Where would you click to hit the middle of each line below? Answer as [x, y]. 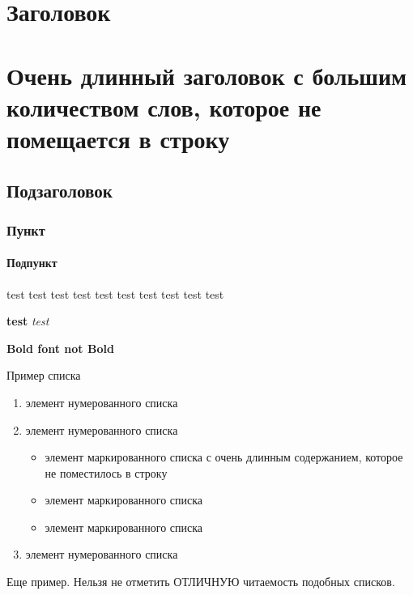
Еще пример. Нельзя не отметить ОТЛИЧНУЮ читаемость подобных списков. [201, 582]
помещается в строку [118, 138]
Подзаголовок [60, 190]
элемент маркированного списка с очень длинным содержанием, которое [224, 457]
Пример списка [44, 375]
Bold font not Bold [60, 348]
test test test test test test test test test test [115, 293]
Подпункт [32, 263]
